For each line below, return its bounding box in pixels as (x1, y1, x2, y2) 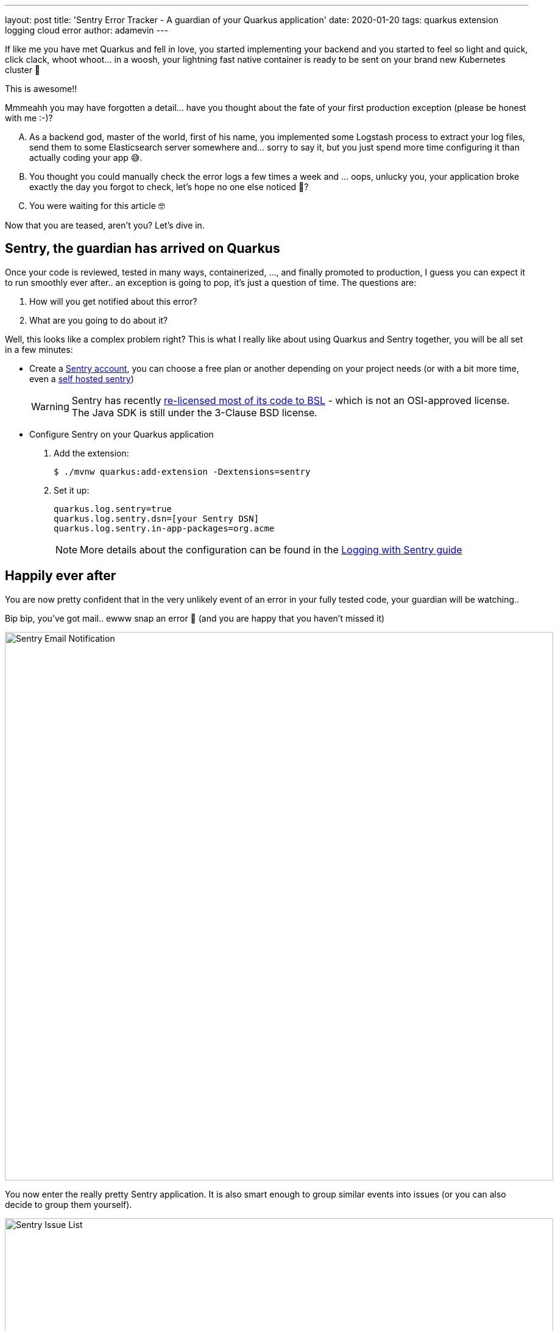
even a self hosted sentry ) (29, 373, 134, 384)
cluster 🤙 (5, 65, 41, 75)
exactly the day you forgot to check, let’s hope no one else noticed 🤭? (29, 182, 309, 192)
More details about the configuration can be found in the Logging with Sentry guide (80, 543, 462, 556)
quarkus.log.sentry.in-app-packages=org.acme (54, 523, 275, 533)
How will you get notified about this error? (29, 296, 197, 307)
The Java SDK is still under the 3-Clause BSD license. (71, 406, 317, 419)
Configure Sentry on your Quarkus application (29, 428, 214, 439)
